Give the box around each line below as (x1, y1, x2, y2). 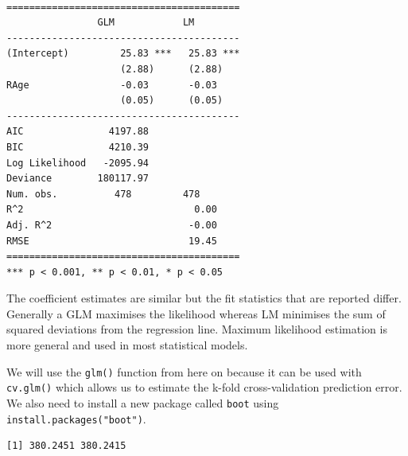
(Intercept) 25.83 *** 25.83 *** (6, 48, 240, 60)
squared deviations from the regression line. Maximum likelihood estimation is (6, 321, 387, 337)
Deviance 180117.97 (6, 173, 149, 185)
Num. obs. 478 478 (6, 188, 200, 200)
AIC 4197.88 (6, 126, 149, 138)
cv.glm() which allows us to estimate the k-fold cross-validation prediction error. (6, 379, 402, 396)
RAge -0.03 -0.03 (6, 79, 217, 91)
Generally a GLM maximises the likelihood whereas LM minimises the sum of (6, 305, 386, 322)
